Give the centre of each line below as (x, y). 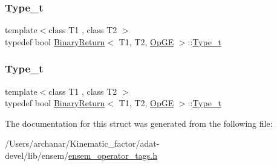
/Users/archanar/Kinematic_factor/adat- (82, 143)
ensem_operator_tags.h (113, 155)
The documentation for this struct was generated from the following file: (139, 123)
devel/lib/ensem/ (37, 155)
